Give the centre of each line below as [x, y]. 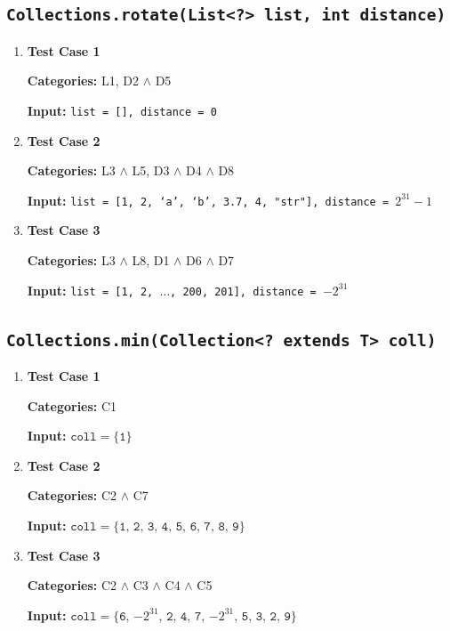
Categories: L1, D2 [83, 81]
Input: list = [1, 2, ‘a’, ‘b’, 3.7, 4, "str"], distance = [208, 200]
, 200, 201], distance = [243, 291]
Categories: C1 [72, 405]
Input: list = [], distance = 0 [122, 110]
